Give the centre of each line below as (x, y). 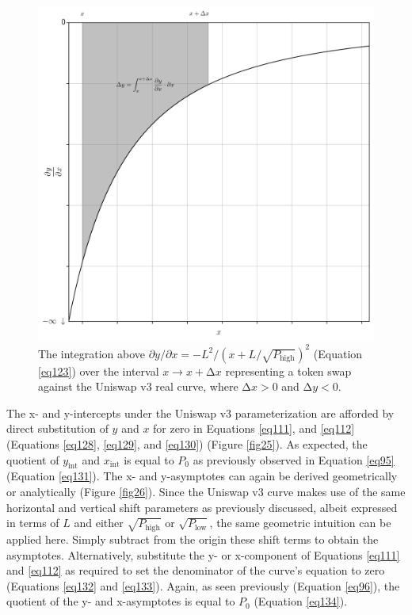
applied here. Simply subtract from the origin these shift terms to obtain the (193, 539)
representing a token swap (288, 371)
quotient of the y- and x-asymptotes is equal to (121, 601)
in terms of (33, 523)
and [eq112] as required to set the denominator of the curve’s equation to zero (196, 570)
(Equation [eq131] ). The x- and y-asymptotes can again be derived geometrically (202, 476)
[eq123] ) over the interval (99, 371)
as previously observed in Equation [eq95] (294, 459)
